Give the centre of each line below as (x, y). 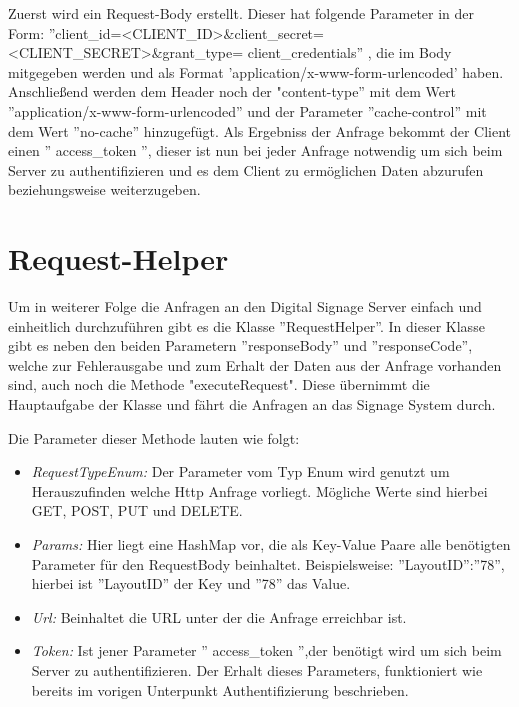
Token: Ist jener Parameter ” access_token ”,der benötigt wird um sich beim (266, 650)
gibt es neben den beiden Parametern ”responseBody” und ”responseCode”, (240, 345)
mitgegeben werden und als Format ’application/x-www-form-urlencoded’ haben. (256, 71)
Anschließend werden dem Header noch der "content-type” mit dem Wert (232, 91)
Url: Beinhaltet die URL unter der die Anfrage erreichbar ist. (219, 616)
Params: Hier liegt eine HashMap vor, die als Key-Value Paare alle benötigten (271, 544)
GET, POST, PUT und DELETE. (137, 510)
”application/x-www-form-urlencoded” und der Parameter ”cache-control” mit (247, 110)
